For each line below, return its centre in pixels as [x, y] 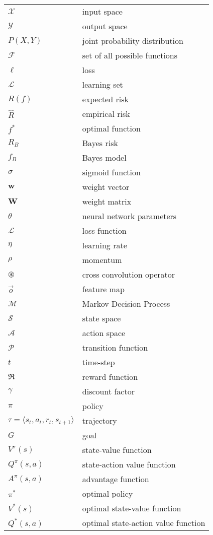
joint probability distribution [133, 41]
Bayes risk [100, 143]
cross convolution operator [129, 274]
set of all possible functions [130, 55]
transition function [115, 347]
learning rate [104, 245]
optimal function [111, 128]
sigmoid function [111, 172]
